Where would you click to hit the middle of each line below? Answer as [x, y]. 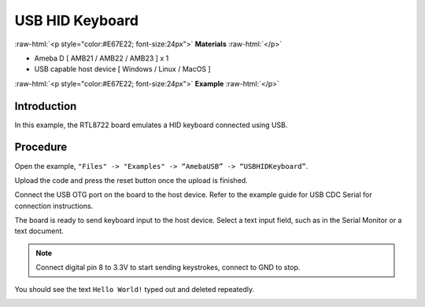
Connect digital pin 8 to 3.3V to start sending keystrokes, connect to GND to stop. [168, 268]
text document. [39, 231]
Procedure [41, 147]
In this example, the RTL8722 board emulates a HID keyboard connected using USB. [151, 125]
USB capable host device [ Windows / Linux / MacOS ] [123, 69]
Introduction [46, 106]
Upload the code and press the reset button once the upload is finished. [131, 180]
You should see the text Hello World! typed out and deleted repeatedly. [135, 289]
